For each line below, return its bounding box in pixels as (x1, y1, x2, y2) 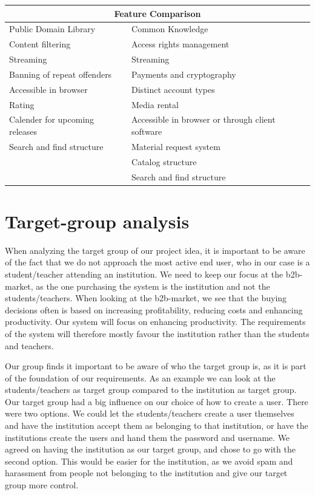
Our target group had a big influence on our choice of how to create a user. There (5, 395, 308, 408)
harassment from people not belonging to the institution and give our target (5, 466, 288, 479)
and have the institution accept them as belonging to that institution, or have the (5, 419, 308, 432)
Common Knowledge (131, 22, 208, 35)
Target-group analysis (5, 208, 190, 233)
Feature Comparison (114, 7, 201, 19)
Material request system (131, 140, 220, 152)
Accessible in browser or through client (131, 113, 276, 126)
